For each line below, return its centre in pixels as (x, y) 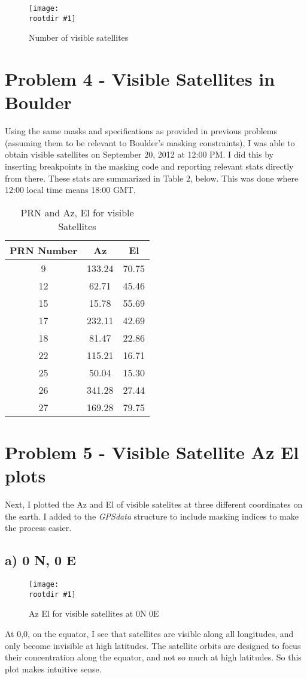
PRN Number (44, 250)
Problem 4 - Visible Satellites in (140, 79)
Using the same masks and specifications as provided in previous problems (141, 131)
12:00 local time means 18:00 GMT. (70, 190)
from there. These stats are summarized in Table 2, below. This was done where (152, 178)
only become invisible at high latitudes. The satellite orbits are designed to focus (153, 645)
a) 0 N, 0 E (40, 560)
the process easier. (38, 528)
